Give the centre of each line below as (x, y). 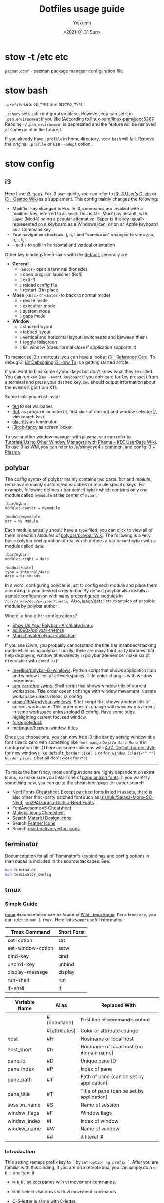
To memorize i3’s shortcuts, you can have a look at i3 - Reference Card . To (80, 357)
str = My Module (21, 521)
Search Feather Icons (34, 823)
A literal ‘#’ (92, 1137)
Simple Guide (21, 904)
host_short (20, 1049)
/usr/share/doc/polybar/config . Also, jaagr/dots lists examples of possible (80, 601)
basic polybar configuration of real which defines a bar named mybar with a (81, 541)
